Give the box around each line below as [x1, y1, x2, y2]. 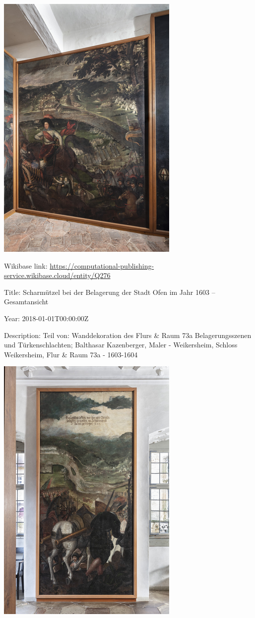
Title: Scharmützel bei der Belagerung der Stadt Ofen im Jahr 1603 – [4, 286, 215, 297]
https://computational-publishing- [50, 260, 154, 271]
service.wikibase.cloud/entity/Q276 [4, 270, 111, 281]
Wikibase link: [4, 260, 48, 271]
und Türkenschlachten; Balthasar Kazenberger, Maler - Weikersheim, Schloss [4, 339, 238, 350]
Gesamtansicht [4, 296, 49, 307]
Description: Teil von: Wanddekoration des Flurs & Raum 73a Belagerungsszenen [4, 330, 252, 340]
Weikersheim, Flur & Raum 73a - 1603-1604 [4, 349, 138, 359]
